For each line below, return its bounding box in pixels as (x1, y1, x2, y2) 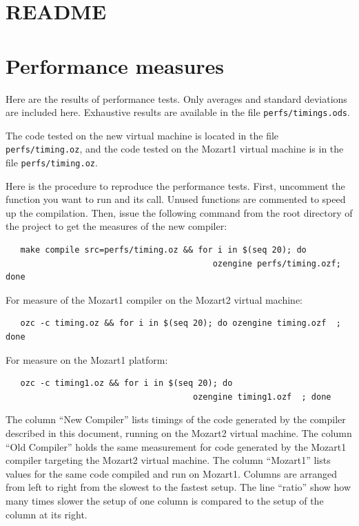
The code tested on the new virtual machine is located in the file (6, 128, 279, 142)
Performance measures (6, 51, 225, 79)
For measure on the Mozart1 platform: (6, 352, 168, 367)
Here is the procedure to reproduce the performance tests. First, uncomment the (6, 178, 345, 193)
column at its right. (6, 507, 88, 521)
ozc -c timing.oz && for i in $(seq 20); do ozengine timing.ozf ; (20, 318, 341, 329)
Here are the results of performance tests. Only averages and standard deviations (6, 91, 347, 106)
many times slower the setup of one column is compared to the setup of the (6, 493, 324, 507)
